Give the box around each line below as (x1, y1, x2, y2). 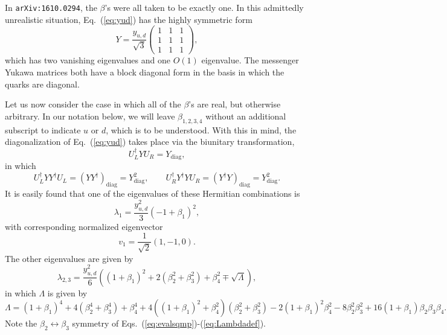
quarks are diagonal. (5, 77, 80, 90)
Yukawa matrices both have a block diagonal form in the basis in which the (5, 66, 285, 78)
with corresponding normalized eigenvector (5, 220, 163, 232)
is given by (47, 286, 88, 299)
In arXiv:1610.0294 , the (5, 1, 97, 13)
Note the (5, 317, 37, 330)
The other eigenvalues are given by (5, 252, 133, 264)
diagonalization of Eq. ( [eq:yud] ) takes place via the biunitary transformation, (5, 135, 295, 148)
